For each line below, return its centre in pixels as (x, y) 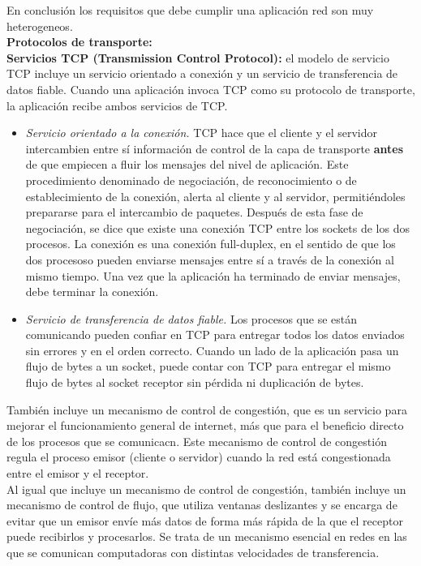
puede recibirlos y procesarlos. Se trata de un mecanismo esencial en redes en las (207, 536)
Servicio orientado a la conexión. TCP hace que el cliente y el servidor (201, 133)
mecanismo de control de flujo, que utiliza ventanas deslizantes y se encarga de (202, 505)
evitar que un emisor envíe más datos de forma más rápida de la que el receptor (205, 520)
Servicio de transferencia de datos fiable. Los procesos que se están (191, 318)
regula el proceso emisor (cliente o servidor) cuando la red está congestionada (199, 457)
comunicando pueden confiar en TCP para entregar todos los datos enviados (215, 334)
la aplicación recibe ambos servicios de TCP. (117, 105)
